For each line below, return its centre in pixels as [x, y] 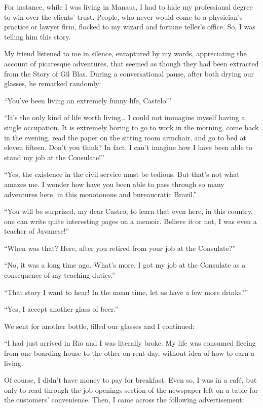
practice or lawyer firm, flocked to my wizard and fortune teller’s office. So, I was [130, 27]
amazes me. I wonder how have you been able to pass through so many [114, 184]
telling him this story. [37, 36]
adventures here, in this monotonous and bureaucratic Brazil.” [101, 194]
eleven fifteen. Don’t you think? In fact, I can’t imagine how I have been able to [128, 147]
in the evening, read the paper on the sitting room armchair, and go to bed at [125, 137]
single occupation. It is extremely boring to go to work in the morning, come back [131, 127]
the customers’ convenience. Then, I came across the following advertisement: [124, 400]
